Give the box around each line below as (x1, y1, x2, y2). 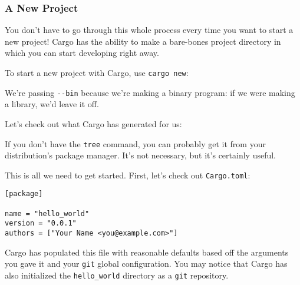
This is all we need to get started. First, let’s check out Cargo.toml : (5, 168, 250, 181)
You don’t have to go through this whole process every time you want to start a (5, 24, 294, 36)
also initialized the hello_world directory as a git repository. (5, 269, 229, 281)
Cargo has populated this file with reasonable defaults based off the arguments (5, 246, 289, 258)
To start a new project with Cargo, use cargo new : (5, 67, 189, 78)
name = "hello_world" (5, 209, 90, 218)
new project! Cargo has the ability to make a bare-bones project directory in (5, 35, 281, 47)
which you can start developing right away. (5, 47, 159, 59)
